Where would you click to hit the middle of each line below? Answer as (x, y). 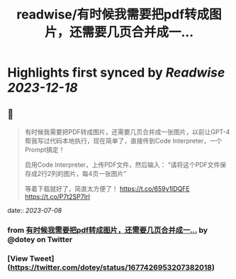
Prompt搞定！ (45, 149)
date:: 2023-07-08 (35, 210)
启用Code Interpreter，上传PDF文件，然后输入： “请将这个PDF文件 (122, 165)
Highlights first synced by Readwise (116, 73)
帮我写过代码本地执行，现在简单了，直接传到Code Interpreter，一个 (123, 141)
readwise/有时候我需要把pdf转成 (113, 15)
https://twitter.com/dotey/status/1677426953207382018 (111, 267)
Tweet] (42, 258)
